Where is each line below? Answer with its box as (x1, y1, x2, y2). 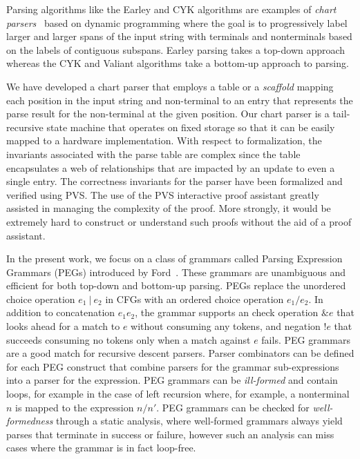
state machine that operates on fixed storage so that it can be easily (46, 119, 335, 134)
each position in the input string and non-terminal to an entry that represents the (6, 92, 353, 107)
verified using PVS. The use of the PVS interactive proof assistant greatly (6, 187, 319, 202)
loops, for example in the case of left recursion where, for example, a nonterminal (6, 387, 350, 401)
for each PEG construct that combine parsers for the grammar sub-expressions (6, 359, 339, 373)
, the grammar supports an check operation (135, 305, 319, 320)
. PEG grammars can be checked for (156, 400, 310, 414)
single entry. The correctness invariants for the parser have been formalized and (6, 174, 343, 188)
